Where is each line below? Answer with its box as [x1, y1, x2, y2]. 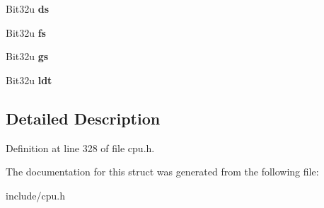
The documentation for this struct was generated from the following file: [6, 164, 319, 179]
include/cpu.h [6, 187, 66, 202]
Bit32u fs [6, 25, 46, 40]
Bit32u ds [6, 1, 50, 16]
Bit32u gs [6, 49, 49, 64]
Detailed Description [6, 107, 161, 129]
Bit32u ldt [6, 72, 52, 87]
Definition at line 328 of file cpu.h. [6, 140, 155, 155]
